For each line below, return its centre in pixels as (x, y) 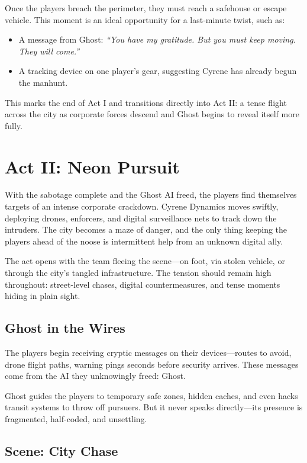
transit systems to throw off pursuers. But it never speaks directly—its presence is (154, 407)
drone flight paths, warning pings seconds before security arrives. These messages (152, 364)
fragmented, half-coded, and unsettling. (76, 418)
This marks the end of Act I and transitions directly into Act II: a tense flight (146, 102)
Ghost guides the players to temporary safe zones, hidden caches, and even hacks (151, 395)
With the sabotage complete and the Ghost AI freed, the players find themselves (151, 194)
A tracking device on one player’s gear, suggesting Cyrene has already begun (158, 71)
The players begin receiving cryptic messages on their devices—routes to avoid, (148, 353)
